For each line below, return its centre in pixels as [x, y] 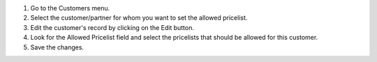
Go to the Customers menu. [70, 8]
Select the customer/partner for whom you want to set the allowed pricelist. [139, 18]
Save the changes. [57, 47]
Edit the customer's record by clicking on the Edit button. [112, 27]
